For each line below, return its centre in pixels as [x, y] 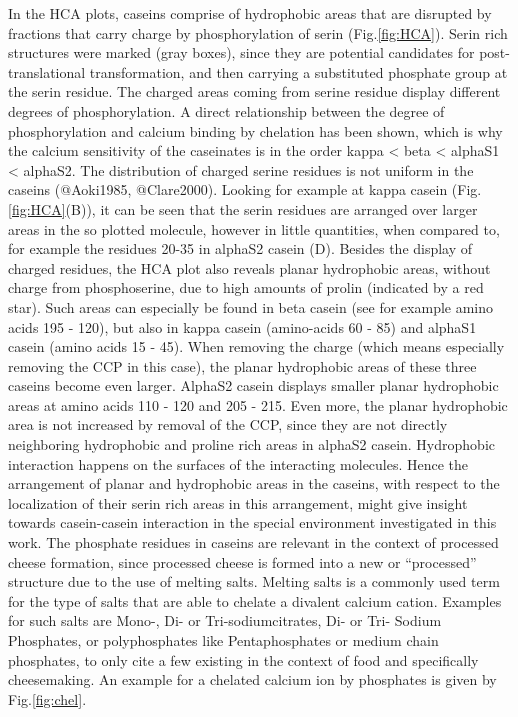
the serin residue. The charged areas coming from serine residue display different [254, 91]
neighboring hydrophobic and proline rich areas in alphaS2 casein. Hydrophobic [251, 444]
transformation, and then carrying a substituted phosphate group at [298, 71]
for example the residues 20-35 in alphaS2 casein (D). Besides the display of [240, 248]
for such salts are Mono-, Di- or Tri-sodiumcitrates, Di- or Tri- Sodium [225, 620]
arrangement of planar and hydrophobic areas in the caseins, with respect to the [254, 483]
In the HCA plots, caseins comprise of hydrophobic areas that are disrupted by [250, 13]
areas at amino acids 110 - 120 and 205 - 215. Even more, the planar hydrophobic [258, 404]
